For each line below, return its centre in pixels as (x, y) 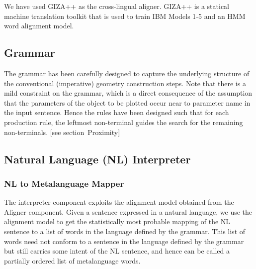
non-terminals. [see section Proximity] (62, 132)
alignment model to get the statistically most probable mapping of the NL (117, 221)
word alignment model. (39, 26)
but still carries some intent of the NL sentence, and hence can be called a (117, 251)
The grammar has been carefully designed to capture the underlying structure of (127, 73)
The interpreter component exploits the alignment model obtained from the (119, 202)
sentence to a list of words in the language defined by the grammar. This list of (125, 231)
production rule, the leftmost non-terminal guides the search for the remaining (124, 122)
